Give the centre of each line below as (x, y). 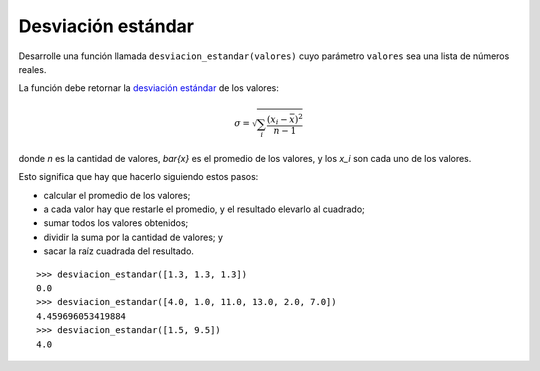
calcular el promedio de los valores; (117, 195)
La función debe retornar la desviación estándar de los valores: (148, 88)
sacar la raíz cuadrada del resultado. (119, 251)
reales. (32, 69)
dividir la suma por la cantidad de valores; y (133, 237)
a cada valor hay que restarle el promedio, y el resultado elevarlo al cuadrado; (204, 209)
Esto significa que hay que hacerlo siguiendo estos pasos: (138, 177)
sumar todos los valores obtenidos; (116, 223)
